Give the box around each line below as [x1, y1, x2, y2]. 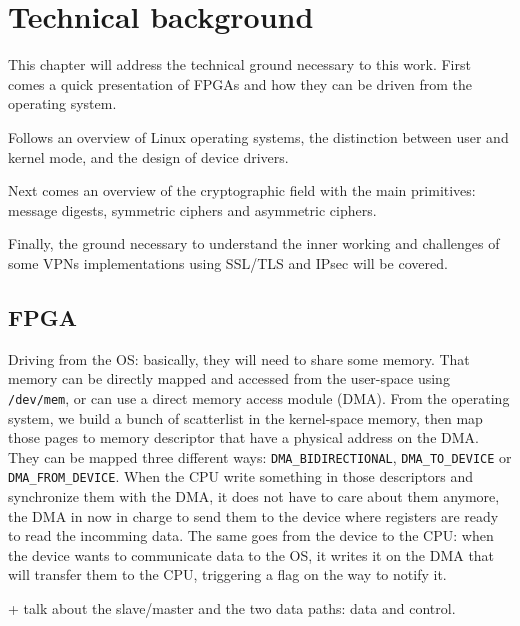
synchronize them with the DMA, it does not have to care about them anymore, [8, 486, 500, 507]
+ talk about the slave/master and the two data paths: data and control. [8, 597, 456, 618]
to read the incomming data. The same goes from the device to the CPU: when [8, 525, 494, 546]
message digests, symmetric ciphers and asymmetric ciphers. [8, 199, 377, 220]
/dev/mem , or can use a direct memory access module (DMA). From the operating [8, 387, 510, 408]
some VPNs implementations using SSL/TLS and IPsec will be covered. [8, 252, 448, 273]
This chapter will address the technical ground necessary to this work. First [8, 54, 471, 75]
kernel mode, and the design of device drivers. [8, 146, 289, 167]
